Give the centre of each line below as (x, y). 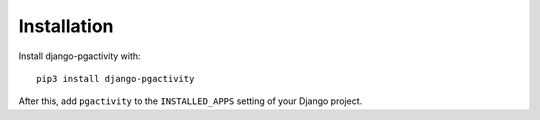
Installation (66, 26)
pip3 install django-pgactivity (115, 78)
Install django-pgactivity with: (79, 56)
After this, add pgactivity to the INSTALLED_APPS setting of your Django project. (190, 101)
